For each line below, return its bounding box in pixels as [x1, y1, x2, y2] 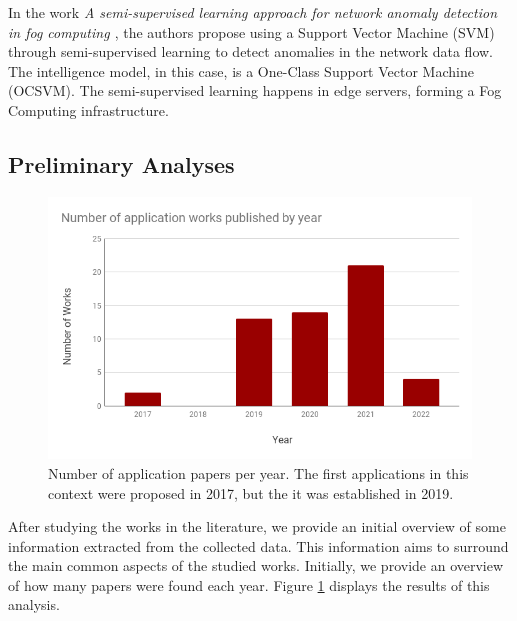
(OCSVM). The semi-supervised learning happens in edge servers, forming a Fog [8, 80, 502, 101]
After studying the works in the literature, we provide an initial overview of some [8, 516, 506, 537]
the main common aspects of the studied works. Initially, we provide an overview [8, 555, 504, 576]
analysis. [8, 594, 60, 615]
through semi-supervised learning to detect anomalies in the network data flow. [8, 41, 494, 62]
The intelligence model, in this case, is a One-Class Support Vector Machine [8, 60, 474, 81]
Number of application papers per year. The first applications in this [48, 462, 469, 483]
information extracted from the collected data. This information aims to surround [8, 535, 509, 556]
